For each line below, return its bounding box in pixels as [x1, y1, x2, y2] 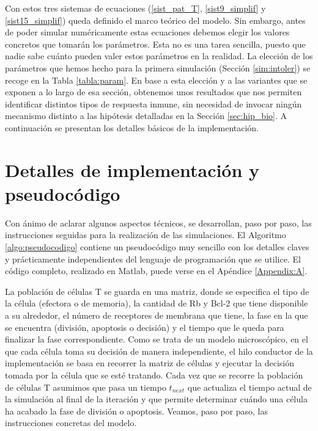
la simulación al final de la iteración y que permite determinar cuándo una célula [5, 393, 308, 405]
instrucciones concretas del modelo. [5, 416, 137, 429]
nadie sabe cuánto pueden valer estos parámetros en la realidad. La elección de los [5, 49, 313, 62]
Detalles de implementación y [5, 157, 260, 182]
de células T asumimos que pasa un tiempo [5, 380, 166, 393]
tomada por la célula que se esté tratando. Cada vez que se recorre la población [5, 368, 303, 381]
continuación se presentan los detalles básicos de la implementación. [5, 121, 259, 134]
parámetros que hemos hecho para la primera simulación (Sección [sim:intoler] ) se [5, 61, 311, 74]
